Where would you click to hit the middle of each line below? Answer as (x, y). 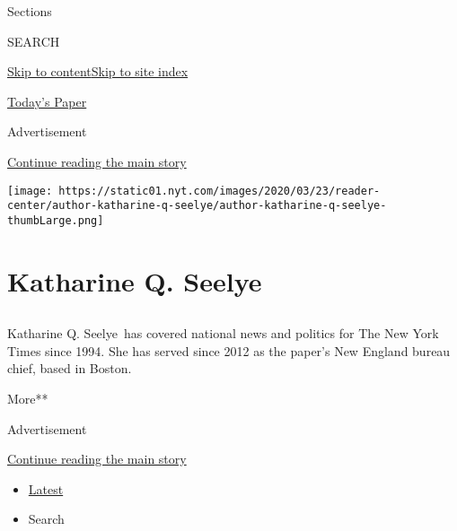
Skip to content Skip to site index (98, 71)
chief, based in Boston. (70, 368)
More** (28, 399)
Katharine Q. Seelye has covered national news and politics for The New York (223, 333)
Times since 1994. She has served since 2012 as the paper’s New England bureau (229, 350)
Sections (30, 11)
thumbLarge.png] (56, 220)
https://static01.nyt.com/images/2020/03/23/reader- (220, 191)
